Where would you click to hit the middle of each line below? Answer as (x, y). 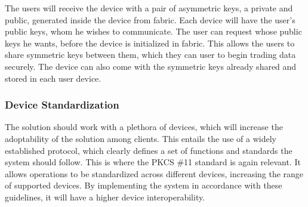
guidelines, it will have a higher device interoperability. (105, 197)
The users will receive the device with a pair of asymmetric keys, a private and (149, 8)
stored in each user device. (53, 78)
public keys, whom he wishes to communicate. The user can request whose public (153, 31)
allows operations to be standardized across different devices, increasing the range (154, 173)
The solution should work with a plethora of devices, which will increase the (144, 127)
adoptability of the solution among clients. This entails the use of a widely (141, 138)
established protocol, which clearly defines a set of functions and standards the (149, 150)
